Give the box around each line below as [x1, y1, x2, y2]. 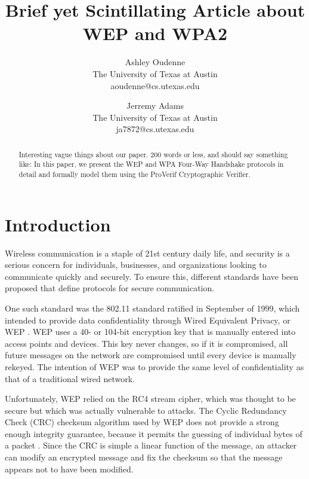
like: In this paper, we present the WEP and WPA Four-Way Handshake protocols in [18, 159, 284, 169]
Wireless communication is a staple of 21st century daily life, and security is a [5, 246, 290, 259]
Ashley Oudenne [125, 56, 186, 68]
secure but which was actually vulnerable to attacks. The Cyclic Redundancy [5, 404, 287, 416]
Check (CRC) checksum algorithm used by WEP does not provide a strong [5, 416, 279, 428]
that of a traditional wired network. [5, 372, 135, 385]
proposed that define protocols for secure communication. [5, 282, 215, 294]
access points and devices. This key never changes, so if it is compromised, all [5, 337, 288, 349]
